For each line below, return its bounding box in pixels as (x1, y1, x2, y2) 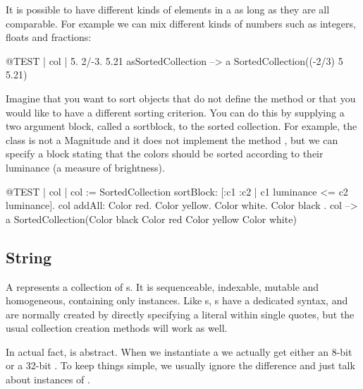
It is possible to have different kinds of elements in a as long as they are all (6, 2, 330, 16)
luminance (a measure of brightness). (6, 160, 165, 174)
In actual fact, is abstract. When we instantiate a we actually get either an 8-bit (6, 344, 352, 359)
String (6, 246, 51, 268)
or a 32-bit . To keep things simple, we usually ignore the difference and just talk (6, 358, 355, 373)
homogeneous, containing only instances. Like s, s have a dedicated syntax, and (6, 293, 348, 308)
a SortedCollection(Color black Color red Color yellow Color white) (6, 211, 297, 226)
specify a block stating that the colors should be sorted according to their (6, 146, 324, 161)
